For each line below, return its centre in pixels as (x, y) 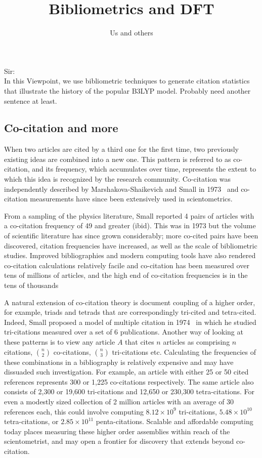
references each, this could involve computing (74, 411)
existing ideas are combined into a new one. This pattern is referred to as (118, 159)
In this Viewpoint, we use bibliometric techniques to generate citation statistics (127, 81)
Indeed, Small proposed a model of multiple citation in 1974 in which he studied (130, 322)
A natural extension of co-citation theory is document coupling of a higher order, (130, 302)
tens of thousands (31, 285)
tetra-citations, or (31, 421)
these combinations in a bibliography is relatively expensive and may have (119, 362)
